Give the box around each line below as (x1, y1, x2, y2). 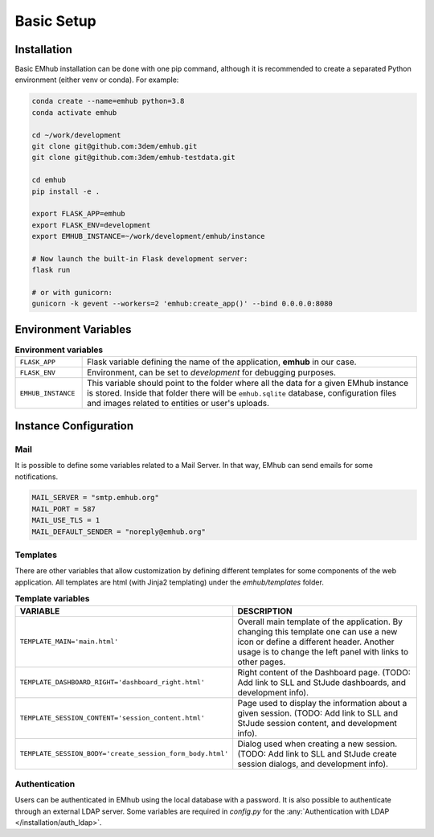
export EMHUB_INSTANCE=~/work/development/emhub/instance (31, 232, 265, 241)
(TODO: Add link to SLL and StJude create (237, 748, 397, 759)
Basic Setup (14, 12, 96, 30)
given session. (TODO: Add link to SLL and (237, 708, 399, 719)
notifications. (14, 471, 59, 482)
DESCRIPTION (237, 605, 293, 617)
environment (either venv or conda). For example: (14, 75, 179, 84)
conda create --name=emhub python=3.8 (31, 96, 185, 106)
